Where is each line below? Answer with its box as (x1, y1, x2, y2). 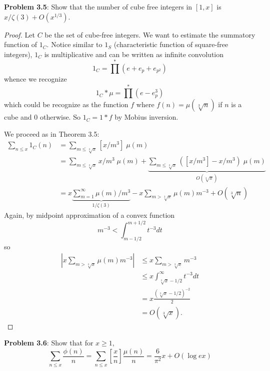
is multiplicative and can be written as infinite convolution (44, 49, 224, 59)
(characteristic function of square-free (113, 39, 228, 50)
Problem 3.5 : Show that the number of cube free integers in (4, 2, 192, 12)
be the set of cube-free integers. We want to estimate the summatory (44, 29, 255, 40)
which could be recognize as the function (4, 99, 128, 110)
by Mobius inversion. (114, 112, 178, 122)
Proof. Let (4, 29, 35, 40)
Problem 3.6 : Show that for (4, 337, 93, 348)
